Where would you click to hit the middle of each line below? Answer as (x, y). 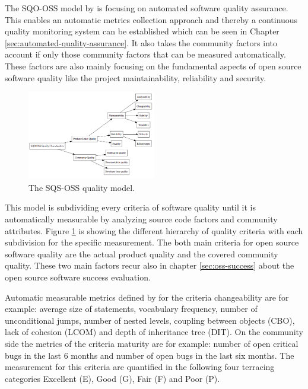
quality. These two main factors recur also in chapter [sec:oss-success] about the (150, 265)
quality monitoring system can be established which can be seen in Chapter (142, 31)
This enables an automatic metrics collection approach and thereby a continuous (151, 19)
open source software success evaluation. (78, 277)
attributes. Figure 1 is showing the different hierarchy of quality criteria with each (154, 230)
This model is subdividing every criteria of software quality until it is (130, 207)
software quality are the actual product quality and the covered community (142, 254)
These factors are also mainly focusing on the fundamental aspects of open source (153, 66)
